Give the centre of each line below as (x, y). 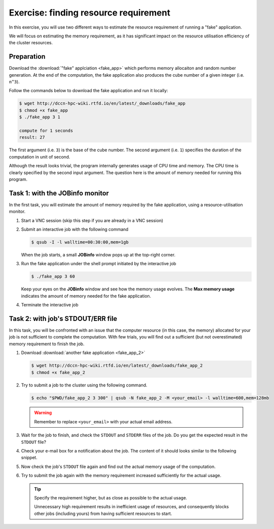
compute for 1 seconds (46, 130)
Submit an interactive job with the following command (75, 229)
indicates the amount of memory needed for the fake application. (86, 296)
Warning (43, 413)
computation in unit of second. (40, 157)
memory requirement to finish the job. (47, 344)
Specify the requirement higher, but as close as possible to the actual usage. (111, 498)
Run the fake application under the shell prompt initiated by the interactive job (99, 264)
